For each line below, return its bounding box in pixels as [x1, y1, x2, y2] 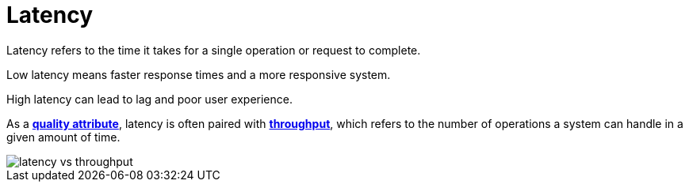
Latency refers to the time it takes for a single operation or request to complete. [6, 43, 421, 57]
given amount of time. [6, 130, 121, 144]
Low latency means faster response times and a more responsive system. [6, 67, 391, 81]
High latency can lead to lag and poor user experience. [6, 92, 293, 106]
